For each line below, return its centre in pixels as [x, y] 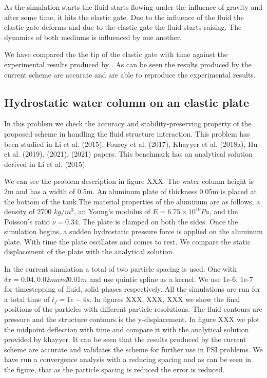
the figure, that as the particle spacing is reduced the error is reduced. [115, 370]
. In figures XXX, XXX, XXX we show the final [165, 299]
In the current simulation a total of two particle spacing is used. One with [121, 269]
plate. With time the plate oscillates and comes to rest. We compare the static [127, 241]
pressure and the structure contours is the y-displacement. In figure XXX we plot [132, 319]
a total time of [27, 299]
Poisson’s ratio [27, 221]
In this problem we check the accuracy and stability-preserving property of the [128, 124]
